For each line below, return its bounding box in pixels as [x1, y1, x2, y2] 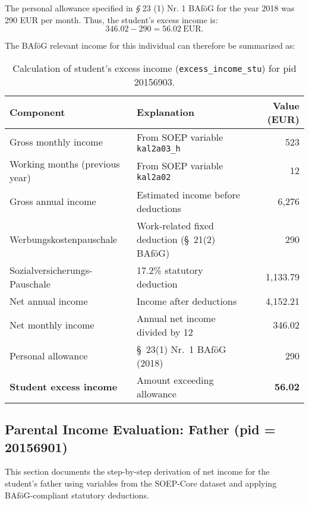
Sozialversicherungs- [10, 263, 93, 277]
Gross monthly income [10, 134, 103, 149]
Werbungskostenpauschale [10, 232, 118, 246]
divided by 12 [137, 324, 193, 339]
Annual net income [137, 311, 216, 325]
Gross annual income [10, 194, 96, 209]
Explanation [137, 105, 195, 119]
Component [10, 105, 65, 119]
